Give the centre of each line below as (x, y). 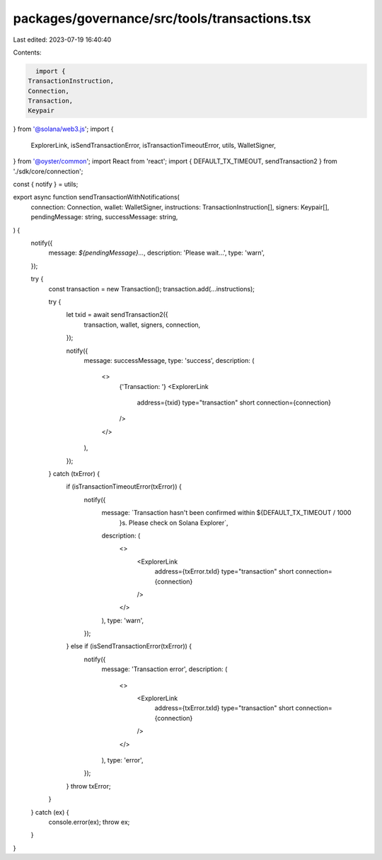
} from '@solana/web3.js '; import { (63, 129)
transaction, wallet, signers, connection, (142, 325)
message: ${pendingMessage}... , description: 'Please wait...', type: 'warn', (157, 253)
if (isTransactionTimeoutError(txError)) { (124, 487)
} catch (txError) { (74, 474)
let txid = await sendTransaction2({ (117, 315)
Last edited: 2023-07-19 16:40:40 (62, 40)
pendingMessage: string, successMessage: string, (104, 217)
